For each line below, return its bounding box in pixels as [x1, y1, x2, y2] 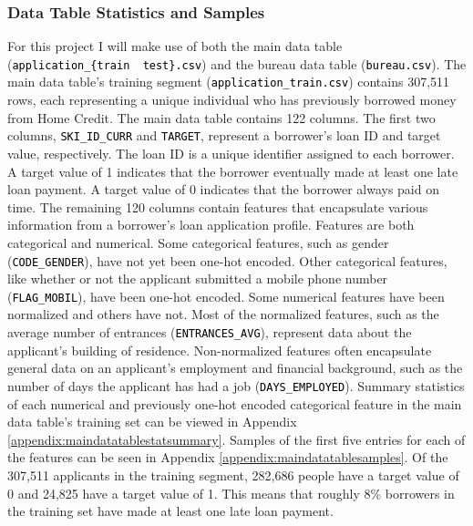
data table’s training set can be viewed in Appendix [7, 412, 297, 431]
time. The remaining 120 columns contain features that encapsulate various [7, 197, 428, 216]
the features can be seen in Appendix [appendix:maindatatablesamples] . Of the [7, 448, 448, 467]
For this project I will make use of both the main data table [7, 36, 343, 56]
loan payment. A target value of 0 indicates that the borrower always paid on [7, 180, 439, 199]
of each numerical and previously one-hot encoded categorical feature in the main [7, 394, 462, 413]
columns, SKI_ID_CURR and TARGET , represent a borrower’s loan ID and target [7, 126, 441, 145]
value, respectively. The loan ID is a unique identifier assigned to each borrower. [7, 143, 455, 162]
